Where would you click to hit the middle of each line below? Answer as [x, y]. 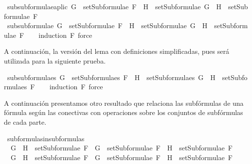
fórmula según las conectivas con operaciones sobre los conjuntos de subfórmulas [124, 112]
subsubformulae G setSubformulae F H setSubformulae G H [107, 25]
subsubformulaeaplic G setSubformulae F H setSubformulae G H [114, 6]
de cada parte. [25, 122]
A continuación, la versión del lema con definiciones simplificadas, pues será [117, 51]
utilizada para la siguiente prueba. [55, 60]
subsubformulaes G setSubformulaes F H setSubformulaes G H [111, 77]
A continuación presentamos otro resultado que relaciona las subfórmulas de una [124, 103]
